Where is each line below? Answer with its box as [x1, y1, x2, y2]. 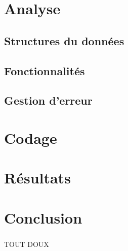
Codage [4, 127, 57, 148]
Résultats [4, 167, 71, 188]
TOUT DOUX [4, 239, 49, 249]
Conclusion [4, 207, 82, 228]
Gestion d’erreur [4, 92, 93, 108]
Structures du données [4, 33, 124, 48]
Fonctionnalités [4, 62, 85, 78]
